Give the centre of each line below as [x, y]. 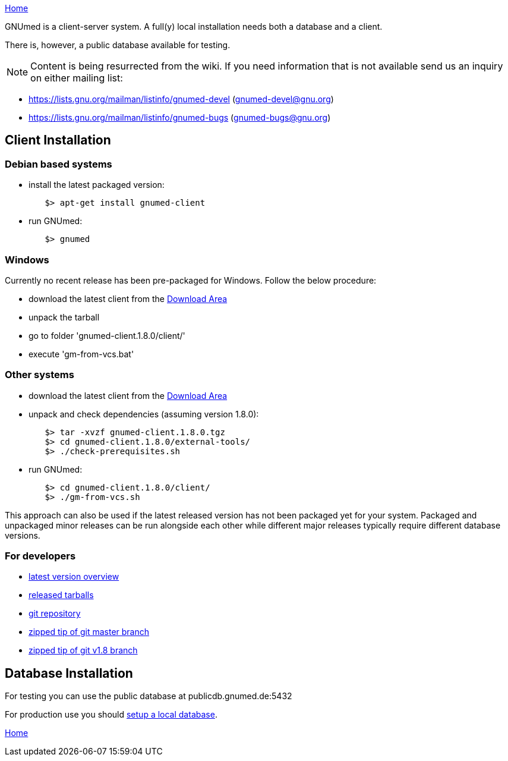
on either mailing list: [77, 78]
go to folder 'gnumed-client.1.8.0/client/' [107, 335]
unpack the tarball [64, 317]
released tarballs [61, 595]
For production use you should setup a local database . [111, 715]
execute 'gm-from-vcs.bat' [81, 354]
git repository [55, 614]
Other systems [40, 375]
